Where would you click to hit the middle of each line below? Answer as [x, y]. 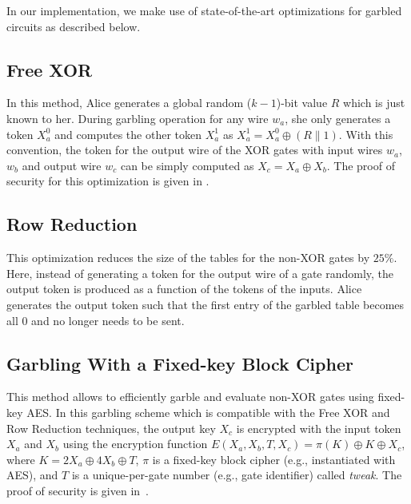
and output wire [62, 165]
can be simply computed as [187, 165]
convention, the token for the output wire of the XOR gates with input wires [195, 150]
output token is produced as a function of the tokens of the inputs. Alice [184, 289]
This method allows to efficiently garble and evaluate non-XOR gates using [190, 397]
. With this [366, 134]
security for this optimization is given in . [108, 181]
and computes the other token [128, 134]
